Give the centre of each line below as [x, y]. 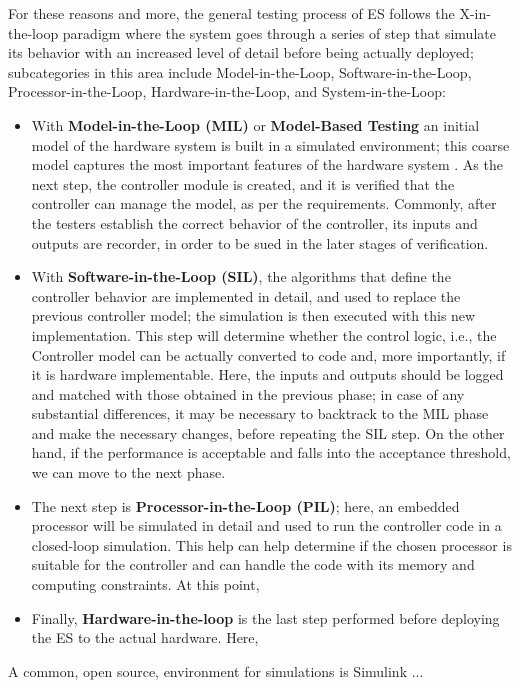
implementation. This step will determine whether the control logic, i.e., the [264, 334]
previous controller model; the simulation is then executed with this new [253, 315]
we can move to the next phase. [128, 472]
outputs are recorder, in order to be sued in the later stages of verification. [260, 242]
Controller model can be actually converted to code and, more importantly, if [268, 354]
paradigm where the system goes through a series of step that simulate [279, 32]
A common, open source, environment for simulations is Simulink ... [216, 670]
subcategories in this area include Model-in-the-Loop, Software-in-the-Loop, [240, 71]
